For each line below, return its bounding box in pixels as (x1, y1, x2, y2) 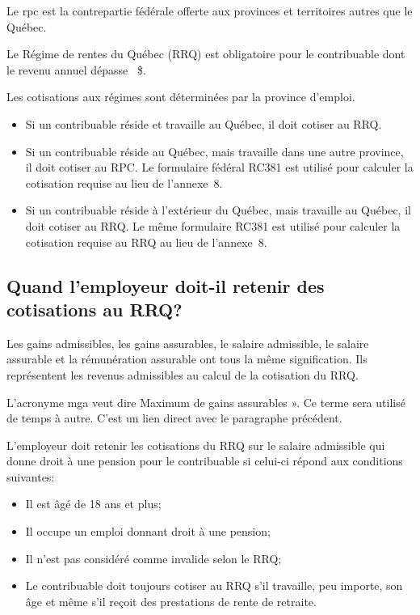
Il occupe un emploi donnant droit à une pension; (25, 523, 271, 540)
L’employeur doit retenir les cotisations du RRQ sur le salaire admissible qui (6, 436, 385, 453)
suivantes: (6, 468, 55, 485)
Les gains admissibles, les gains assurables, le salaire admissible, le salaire (6, 334, 369, 351)
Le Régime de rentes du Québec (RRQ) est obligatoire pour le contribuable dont (6, 45, 405, 62)
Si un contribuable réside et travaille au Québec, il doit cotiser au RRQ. (25, 115, 382, 132)
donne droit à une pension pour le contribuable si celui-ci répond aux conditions (6, 452, 403, 469)
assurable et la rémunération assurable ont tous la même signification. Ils (6, 350, 367, 367)
